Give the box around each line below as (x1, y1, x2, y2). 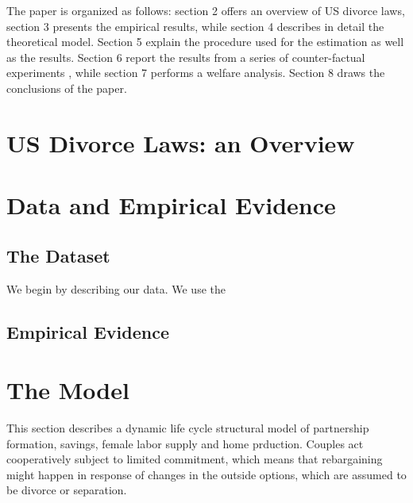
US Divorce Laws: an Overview (6, 126, 355, 159)
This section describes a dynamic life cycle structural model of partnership (6, 420, 369, 436)
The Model (6, 374, 129, 406)
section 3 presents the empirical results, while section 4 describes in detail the (6, 17, 384, 34)
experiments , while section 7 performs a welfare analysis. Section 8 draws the (6, 64, 385, 81)
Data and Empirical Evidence (6, 189, 336, 221)
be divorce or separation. (6, 482, 127, 498)
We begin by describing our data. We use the (6, 280, 226, 297)
